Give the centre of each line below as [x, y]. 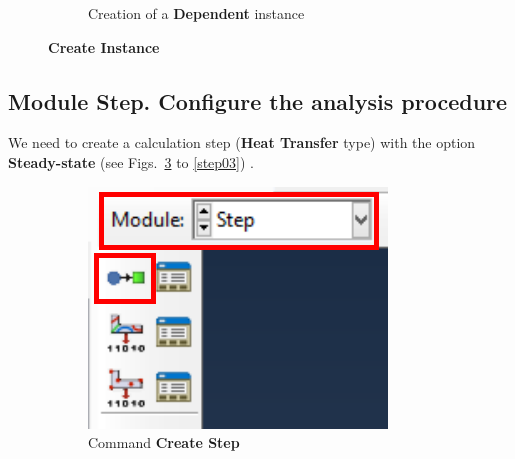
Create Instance [104, 46]
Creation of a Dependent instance [196, 13]
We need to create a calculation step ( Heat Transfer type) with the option [242, 142]
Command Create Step [164, 442]
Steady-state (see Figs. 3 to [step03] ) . [131, 161]
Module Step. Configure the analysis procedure [258, 100]
